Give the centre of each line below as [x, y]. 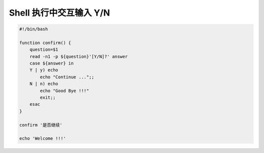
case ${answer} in [52, 63]
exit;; [48, 98]
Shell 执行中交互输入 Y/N [59, 13]
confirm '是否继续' [41, 125]
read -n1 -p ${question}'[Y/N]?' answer [79, 56]
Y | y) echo [44, 70]
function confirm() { [45, 43]
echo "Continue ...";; [67, 77]
